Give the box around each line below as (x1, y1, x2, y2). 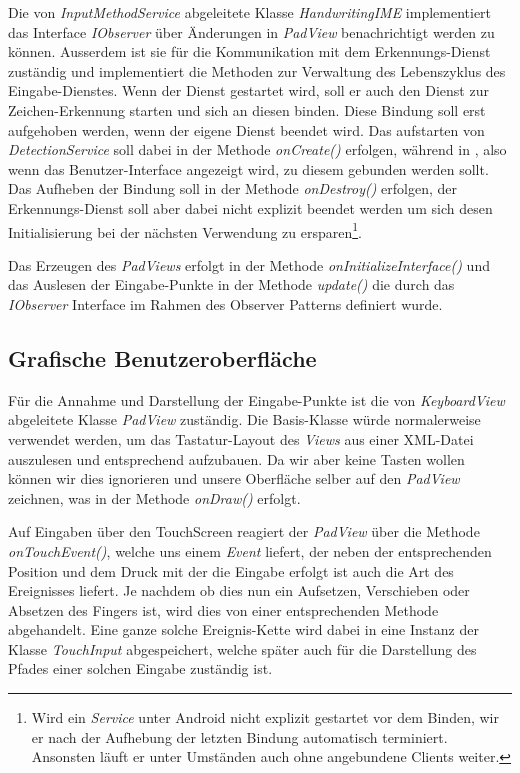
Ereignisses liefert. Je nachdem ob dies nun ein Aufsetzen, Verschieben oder (8, 580, 470, 601)
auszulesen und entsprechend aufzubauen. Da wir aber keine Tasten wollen (8, 448, 465, 469)
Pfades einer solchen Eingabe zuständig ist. (8, 658, 273, 679)
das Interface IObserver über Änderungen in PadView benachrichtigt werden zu (8, 21, 495, 42)
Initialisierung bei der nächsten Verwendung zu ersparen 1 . (8, 218, 362, 242)
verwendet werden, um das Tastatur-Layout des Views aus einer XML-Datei (8, 428, 474, 449)
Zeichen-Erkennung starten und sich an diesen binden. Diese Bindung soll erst (8, 99, 486, 120)
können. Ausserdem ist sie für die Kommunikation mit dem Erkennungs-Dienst (8, 41, 491, 62)
